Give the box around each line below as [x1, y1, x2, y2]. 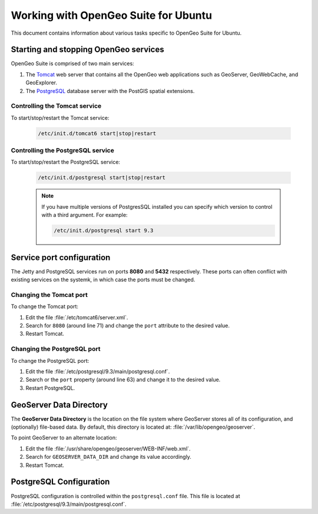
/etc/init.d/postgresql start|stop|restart [38, 174, 166, 181]
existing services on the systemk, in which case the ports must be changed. [11, 276, 196, 283]
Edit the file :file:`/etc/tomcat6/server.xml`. [25, 313, 128, 321]
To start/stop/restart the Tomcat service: [11, 114, 110, 121]
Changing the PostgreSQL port [11, 345, 101, 353]
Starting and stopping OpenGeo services [11, 45, 164, 55]
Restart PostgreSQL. [25, 384, 75, 391]
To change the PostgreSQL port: [11, 357, 90, 364]
